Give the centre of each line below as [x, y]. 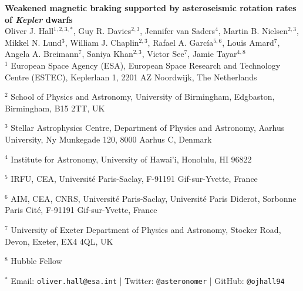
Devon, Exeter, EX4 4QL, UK [59, 241]
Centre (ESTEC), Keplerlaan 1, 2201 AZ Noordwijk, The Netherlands [131, 77]
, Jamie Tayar [212, 54]
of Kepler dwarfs [39, 19]
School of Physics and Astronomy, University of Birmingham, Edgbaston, [143, 97]
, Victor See [163, 54]
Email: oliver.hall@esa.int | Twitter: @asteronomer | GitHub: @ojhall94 [148, 280]
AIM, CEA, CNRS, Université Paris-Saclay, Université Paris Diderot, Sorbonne [154, 198]
